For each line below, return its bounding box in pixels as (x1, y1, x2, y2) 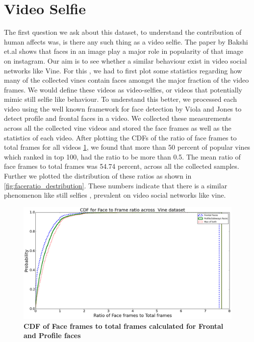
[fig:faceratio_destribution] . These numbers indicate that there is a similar (4, 180, 228, 190)
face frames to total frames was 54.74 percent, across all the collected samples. (4, 161, 239, 171)
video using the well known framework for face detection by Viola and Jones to (4, 103, 242, 114)
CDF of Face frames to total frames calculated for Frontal (24, 320, 224, 331)
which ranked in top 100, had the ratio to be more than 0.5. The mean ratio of (4, 151, 241, 161)
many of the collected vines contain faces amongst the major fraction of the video (4, 75, 249, 85)
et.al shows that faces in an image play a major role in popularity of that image (4, 46, 244, 56)
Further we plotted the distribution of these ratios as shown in (4, 171, 192, 181)
